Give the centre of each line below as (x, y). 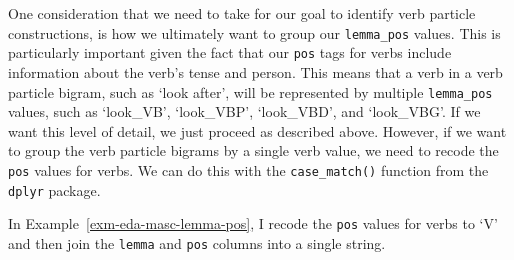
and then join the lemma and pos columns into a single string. (197, 242)
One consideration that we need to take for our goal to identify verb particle (242, 13)
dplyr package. (54, 189)
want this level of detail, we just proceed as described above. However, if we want (257, 130)
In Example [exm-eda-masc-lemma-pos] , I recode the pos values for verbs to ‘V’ (253, 223)
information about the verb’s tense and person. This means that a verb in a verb (255, 71)
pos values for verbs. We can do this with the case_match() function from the (248, 169)
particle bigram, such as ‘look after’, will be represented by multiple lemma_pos (250, 91)
